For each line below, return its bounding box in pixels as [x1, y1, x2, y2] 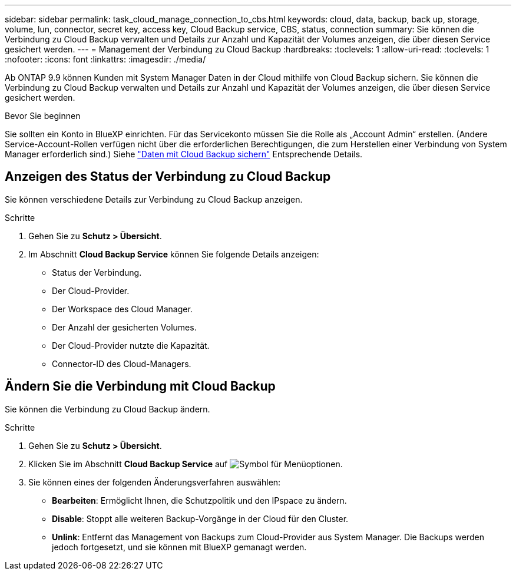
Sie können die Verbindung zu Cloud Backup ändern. [5, 404, 210, 414]
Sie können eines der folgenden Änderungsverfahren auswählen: [28, 477, 281, 487]
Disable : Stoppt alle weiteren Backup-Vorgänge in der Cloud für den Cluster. [52, 513, 349, 524]
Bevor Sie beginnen [5, 111, 81, 121]
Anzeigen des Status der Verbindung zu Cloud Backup [5, 169, 331, 184]
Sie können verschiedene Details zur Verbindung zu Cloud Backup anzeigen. [5, 194, 303, 204]
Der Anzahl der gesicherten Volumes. [52, 322, 197, 332]
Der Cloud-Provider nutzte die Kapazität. [52, 340, 210, 351]
